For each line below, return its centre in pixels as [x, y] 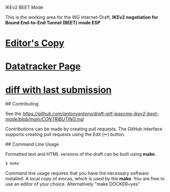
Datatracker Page [43, 66]
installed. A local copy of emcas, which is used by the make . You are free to [85, 179]
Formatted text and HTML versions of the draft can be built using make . [81, 154]
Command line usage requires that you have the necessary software [77, 173]
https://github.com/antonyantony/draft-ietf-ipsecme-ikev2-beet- [91, 114]
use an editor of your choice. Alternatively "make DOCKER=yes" [73, 184]
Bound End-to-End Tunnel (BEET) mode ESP [53, 23]
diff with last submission [58, 90]
